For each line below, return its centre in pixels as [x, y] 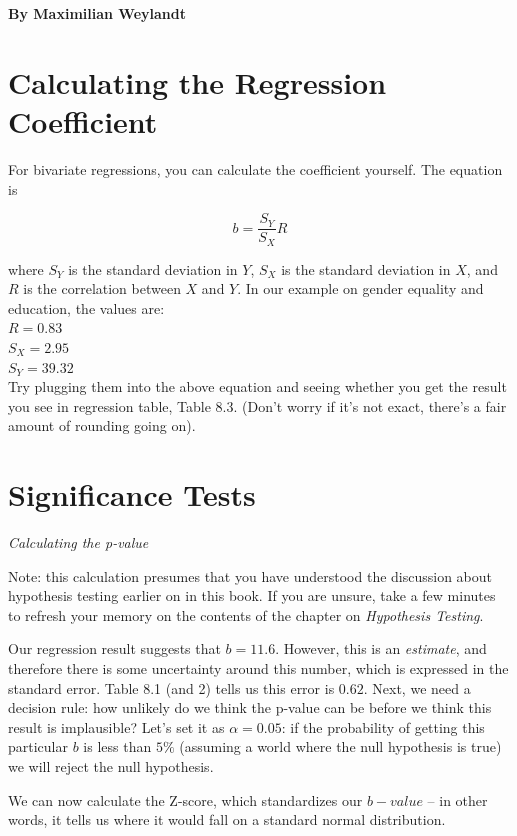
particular [38, 746]
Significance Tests [132, 494]
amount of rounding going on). [102, 425]
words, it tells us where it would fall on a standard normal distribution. [227, 819]
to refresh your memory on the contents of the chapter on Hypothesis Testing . [246, 614]
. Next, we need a [417, 687]
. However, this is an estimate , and [381, 648]
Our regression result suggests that [114, 648]
